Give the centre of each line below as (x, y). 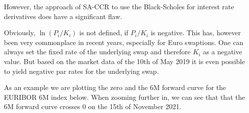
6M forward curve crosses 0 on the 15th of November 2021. (93, 106)
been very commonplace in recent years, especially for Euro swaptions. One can (124, 42)
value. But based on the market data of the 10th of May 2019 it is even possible (124, 61)
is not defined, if (104, 33)
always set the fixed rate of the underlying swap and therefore (97, 52)
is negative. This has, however (196, 33)
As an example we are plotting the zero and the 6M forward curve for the (115, 87)
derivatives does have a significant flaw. (63, 16)
